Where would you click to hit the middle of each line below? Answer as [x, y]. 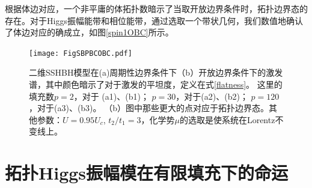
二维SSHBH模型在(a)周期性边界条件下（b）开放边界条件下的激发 [156, 72]
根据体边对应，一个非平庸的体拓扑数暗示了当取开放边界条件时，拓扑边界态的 [156, 8]
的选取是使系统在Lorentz [227, 119]
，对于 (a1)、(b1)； [111, 96]
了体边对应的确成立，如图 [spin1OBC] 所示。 [89, 32]
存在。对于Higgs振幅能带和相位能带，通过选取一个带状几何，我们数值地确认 [154, 20]
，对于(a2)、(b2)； [212, 96]
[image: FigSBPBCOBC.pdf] [81, 53]
